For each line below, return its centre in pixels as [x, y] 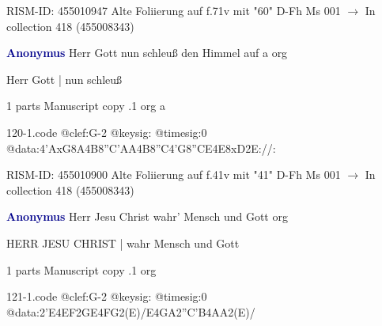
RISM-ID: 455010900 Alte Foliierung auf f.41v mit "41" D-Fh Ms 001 [174, 174]
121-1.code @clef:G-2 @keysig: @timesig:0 [107, 296]
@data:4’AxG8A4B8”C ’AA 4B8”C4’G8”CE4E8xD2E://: [141, 148]
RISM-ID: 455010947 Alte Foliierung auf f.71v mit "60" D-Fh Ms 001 [174, 10]
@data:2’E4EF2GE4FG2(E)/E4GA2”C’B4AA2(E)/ [131, 311]
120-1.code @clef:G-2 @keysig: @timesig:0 [107, 132]
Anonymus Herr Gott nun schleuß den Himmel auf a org [147, 53]
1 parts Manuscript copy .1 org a [86, 106]
